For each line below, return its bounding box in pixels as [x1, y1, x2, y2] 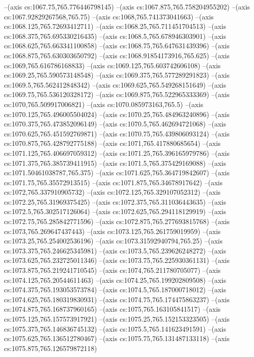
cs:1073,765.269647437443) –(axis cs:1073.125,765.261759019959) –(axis [4, 226, 221, 236]
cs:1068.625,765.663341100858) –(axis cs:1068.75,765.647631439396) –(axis [4, 40, 230, 51]
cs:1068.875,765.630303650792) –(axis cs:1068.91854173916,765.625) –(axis [4, 50, 230, 60]
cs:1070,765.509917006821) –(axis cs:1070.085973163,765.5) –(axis [4, 99, 204, 109]
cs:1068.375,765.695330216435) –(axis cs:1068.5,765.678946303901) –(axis [4, 30, 226, 41]
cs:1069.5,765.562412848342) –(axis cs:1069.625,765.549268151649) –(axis [4, 79, 226, 90]
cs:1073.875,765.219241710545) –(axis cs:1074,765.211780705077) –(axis [4, 265, 221, 275]
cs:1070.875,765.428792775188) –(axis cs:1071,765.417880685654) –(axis [4, 138, 221, 148]
